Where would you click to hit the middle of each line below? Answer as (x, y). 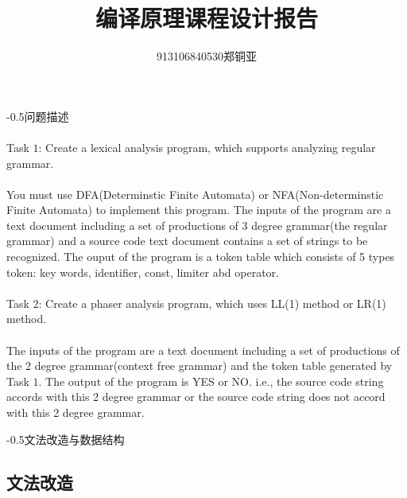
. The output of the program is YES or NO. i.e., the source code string (211, 381)
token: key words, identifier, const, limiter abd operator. (143, 272)
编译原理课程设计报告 (206, 18)
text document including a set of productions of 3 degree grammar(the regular (197, 225)
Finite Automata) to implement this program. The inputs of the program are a (199, 210)
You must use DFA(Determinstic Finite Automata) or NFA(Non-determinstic (195, 194)
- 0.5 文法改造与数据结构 (66, 439)
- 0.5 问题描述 (38, 116)
